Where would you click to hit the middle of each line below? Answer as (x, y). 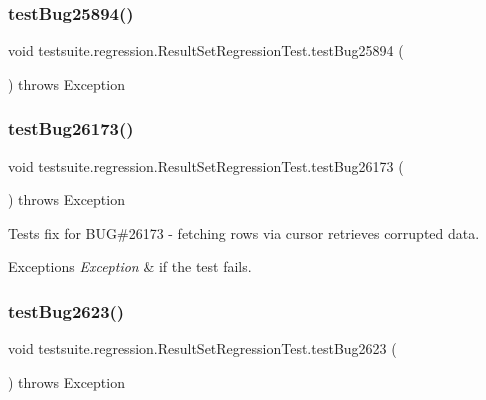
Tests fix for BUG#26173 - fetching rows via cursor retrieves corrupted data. (244, 232)
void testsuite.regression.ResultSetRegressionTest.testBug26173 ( (206, 165)
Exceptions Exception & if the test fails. (130, 266)
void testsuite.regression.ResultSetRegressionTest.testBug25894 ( (206, 50)
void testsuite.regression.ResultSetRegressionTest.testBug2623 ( (202, 348)
